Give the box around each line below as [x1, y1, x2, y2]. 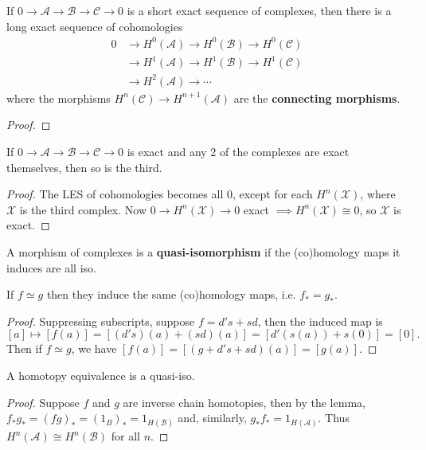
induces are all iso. [6, 259, 96, 276]
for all [111, 428, 141, 444]
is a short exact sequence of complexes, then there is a [127, 2, 392, 18]
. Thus [318, 409, 350, 426]
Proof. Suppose [6, 393, 80, 410]
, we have [71, 340, 117, 357]
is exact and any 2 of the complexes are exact [127, 143, 350, 159]
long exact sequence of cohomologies [6, 18, 183, 34]
